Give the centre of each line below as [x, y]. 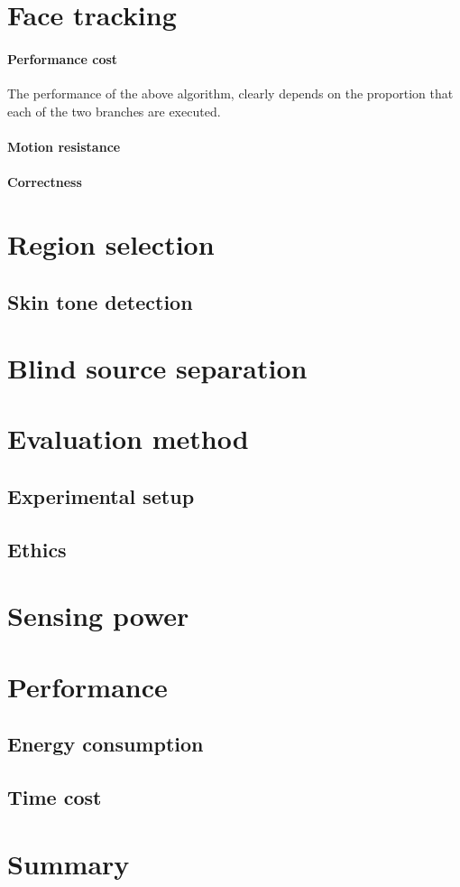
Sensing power [98, 616]
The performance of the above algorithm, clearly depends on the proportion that [230, 93]
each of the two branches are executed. [114, 111]
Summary [69, 863]
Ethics [37, 549]
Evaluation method [128, 439]
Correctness [45, 182]
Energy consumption [106, 744]
